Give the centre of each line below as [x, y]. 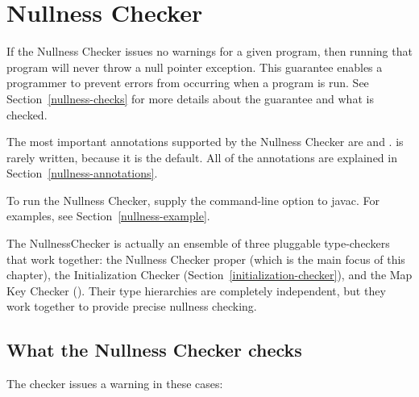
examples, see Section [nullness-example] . [108, 216]
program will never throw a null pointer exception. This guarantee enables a [195, 67]
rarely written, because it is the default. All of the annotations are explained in [202, 157]
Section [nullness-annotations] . [82, 173]
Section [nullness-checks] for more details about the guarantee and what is [190, 98]
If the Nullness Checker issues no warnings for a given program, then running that [209, 51]
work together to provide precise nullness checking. [132, 306]
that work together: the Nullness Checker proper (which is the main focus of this [206, 259]
